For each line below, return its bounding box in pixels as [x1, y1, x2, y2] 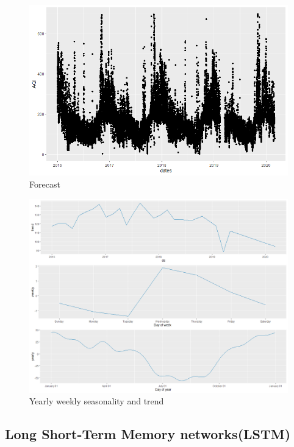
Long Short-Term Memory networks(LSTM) [5, 424, 291, 443]
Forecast [29, 177, 60, 190]
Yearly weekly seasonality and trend [29, 395, 164, 407]
